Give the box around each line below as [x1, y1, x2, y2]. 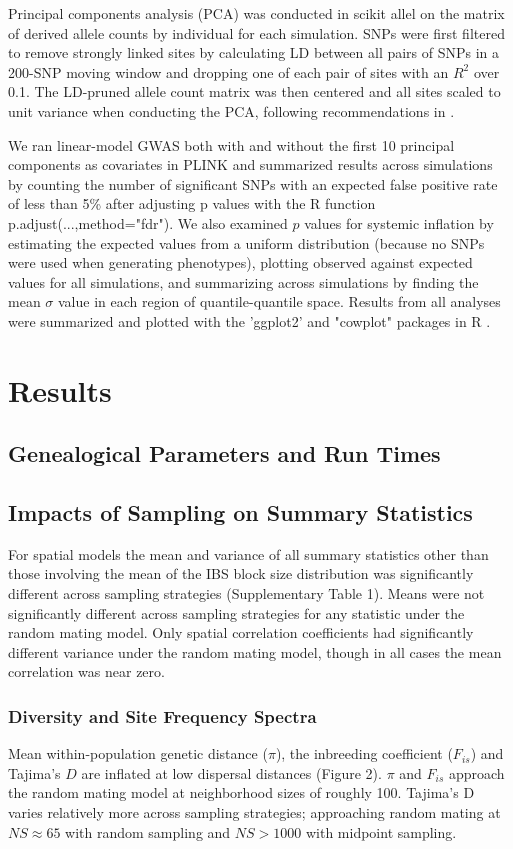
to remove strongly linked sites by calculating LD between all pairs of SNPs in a [8, 42, 500, 63]
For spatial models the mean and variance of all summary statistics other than [8, 543, 489, 564]
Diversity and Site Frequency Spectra [8, 703, 317, 728]
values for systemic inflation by [304, 212, 494, 233]
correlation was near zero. [8, 661, 165, 682]
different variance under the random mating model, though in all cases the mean [8, 641, 502, 662]
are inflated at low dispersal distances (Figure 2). [81, 762, 382, 783]
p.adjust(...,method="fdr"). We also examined [8, 212, 288, 233]
